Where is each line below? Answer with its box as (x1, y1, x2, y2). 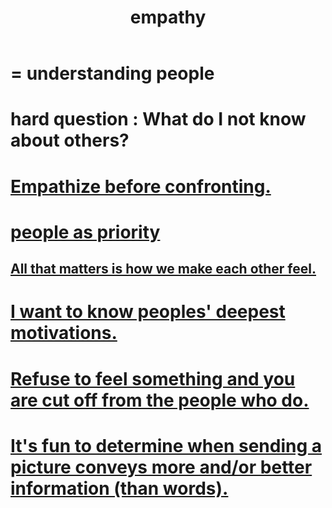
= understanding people (10, 62, 215, 85)
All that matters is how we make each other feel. (10, 261, 317, 278)
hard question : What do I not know (10, 108, 307, 131)
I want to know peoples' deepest (10, 301, 286, 323)
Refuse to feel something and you (10, 367, 296, 390)
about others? (10, 129, 130, 152)
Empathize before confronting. (10, 175, 272, 198)
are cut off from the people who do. (10, 389, 310, 411)
